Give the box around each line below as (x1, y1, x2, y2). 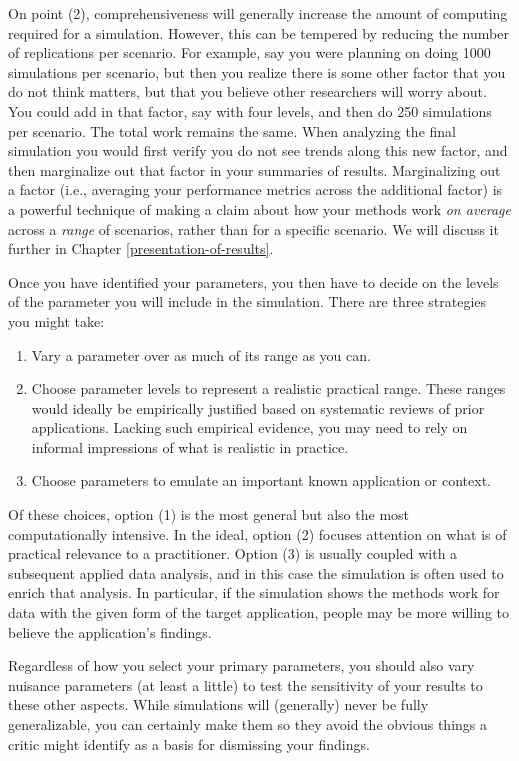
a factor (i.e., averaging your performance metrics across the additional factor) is (8, 179, 503, 200)
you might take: (8, 310, 105, 331)
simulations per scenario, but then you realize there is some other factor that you (8, 61, 506, 82)
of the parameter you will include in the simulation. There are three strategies (8, 291, 487, 312)
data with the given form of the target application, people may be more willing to (8, 602, 510, 623)
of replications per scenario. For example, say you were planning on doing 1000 (8, 42, 491, 63)
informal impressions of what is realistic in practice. (31, 436, 349, 457)
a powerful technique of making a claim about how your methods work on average (8, 198, 511, 219)
